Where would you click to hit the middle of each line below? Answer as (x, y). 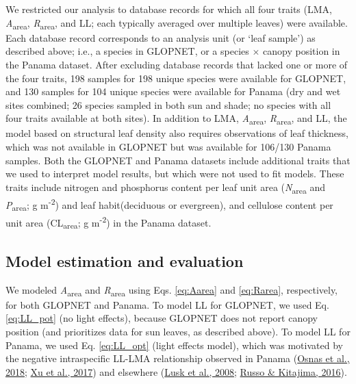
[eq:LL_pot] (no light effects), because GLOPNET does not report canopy (162, 318)
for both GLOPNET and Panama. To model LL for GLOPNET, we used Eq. (167, 304)
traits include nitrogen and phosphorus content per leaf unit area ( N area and (166, 188)
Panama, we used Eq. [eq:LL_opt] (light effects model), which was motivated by (174, 345)
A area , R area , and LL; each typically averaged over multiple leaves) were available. (177, 23)
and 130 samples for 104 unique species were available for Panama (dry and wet (173, 91)
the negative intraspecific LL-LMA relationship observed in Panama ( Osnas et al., (178, 358)
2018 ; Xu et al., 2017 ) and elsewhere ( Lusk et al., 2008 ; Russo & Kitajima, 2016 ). (176, 371)
